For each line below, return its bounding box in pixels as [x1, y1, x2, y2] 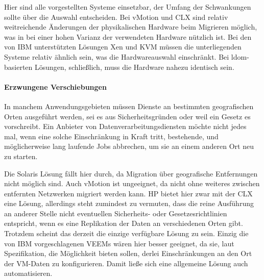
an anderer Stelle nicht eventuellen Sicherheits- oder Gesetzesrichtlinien [4, 208, 227, 218]
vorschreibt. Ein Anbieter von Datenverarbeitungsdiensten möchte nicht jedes [4, 121, 247, 132]
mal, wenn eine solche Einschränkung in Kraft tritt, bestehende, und [4, 131, 219, 141]
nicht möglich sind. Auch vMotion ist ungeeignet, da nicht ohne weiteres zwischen [4, 178, 260, 189]
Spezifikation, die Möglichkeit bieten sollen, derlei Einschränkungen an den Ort [4, 248, 252, 259]
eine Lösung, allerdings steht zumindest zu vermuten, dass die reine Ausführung [4, 198, 254, 209]
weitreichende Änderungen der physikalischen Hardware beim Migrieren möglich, [4, 21, 257, 32]
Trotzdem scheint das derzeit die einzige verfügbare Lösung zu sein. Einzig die [4, 228, 249, 239]
